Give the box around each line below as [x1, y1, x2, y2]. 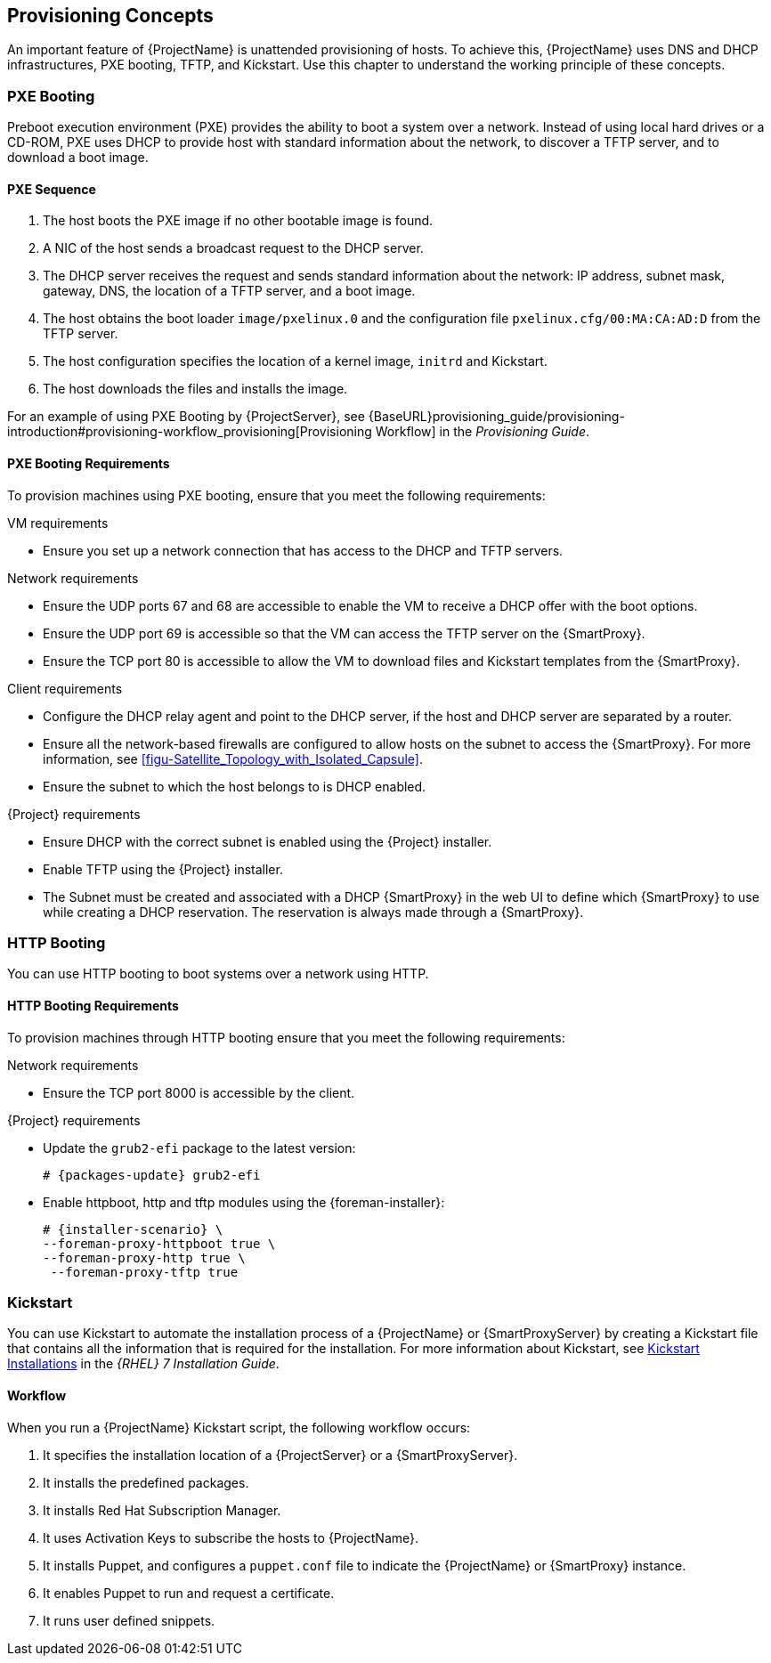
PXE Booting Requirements [7, 456, 170, 471]
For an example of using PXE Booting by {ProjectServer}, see [7, 409, 365, 425]
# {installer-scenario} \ [43, 1221, 223, 1237]
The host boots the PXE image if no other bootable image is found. [43, 213, 434, 229]
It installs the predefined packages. [43, 1474, 249, 1490]
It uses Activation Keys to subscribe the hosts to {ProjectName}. [43, 1529, 419, 1545]
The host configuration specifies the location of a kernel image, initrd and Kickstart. [43, 353, 548, 369]
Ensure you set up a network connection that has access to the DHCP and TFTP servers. [43, 542, 564, 558]
